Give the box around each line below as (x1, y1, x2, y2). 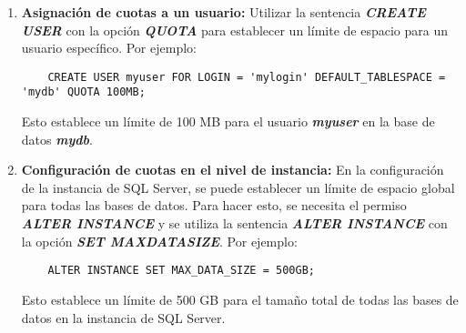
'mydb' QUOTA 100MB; (21, 86, 146, 99)
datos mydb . (21, 129, 93, 148)
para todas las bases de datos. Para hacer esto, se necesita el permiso (21, 196, 407, 215)
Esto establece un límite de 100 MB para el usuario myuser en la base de (21, 112, 435, 131)
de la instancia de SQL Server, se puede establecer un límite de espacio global (21, 177, 455, 197)
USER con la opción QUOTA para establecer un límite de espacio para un (21, 20, 448, 39)
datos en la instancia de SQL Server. (21, 308, 226, 327)
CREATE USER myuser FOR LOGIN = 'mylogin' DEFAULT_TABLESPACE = (47, 70, 446, 84)
